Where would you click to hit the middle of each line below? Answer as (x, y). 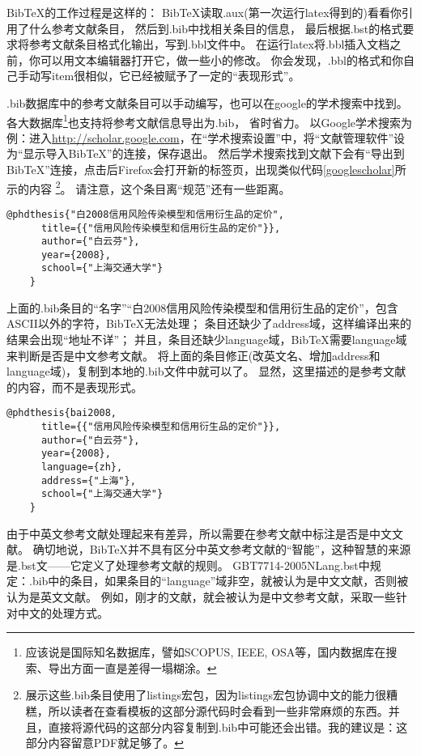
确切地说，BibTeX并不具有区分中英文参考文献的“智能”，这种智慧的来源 (222, 549)
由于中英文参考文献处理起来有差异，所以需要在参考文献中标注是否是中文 (199, 533)
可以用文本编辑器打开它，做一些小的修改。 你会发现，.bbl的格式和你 (222, 59)
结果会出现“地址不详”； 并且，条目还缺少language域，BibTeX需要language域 (207, 339)
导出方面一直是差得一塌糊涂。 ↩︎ (132, 667)
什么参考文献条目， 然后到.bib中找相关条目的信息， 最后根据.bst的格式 (216, 28)
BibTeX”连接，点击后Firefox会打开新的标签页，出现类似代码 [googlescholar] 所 (206, 169)
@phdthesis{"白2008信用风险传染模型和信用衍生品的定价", (145, 214)
